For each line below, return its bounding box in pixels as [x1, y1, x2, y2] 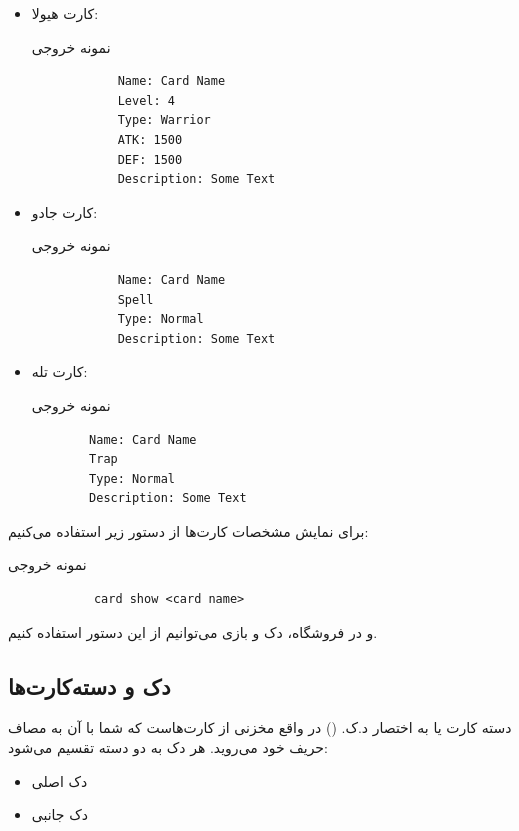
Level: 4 [117, 93, 175, 108]
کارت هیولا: [31, 3, 99, 23]
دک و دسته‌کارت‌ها [8, 670, 171, 701]
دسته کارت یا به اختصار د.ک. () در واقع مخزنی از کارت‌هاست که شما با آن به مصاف [8, 717, 512, 738]
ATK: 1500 [117, 132, 183, 147]
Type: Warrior [117, 113, 211, 128]
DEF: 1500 [117, 152, 183, 167]
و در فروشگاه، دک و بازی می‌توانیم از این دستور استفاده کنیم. [8, 621, 378, 642]
